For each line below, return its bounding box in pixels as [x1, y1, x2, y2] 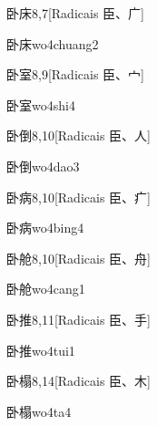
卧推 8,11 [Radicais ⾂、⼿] [6, 309, 151, 328]
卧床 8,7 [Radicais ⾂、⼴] [6, 4, 144, 22]
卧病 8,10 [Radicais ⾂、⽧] [6, 187, 151, 206]
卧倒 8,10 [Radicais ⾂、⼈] [6, 126, 151, 145]
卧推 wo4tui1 [6, 340, 75, 359]
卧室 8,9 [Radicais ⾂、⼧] [6, 65, 144, 84]
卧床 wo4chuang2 [6, 34, 99, 53]
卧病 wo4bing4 [6, 218, 84, 237]
